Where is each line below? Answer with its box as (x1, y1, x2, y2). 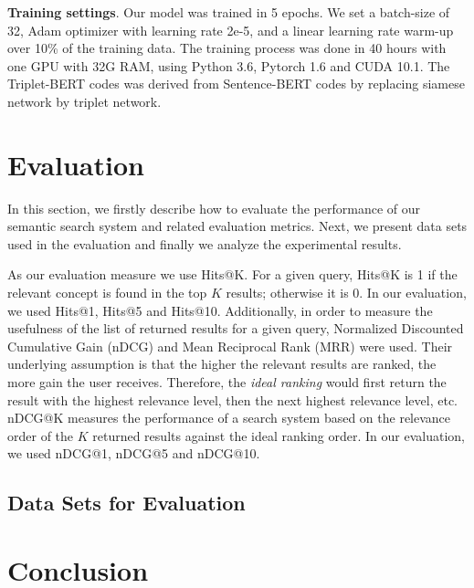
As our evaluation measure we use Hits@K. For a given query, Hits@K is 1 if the (7, 265, 458, 284)
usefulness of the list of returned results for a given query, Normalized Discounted (7, 319, 464, 338)
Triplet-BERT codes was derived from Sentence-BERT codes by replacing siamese (7, 74, 465, 93)
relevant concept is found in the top (7, 283, 207, 302)
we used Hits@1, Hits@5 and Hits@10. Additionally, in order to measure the (7, 300, 433, 320)
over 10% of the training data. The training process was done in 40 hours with (7, 38, 447, 58)
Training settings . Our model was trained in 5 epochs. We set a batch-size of (7, 3, 450, 21)
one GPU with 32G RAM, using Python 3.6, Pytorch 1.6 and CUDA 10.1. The (7, 56, 450, 75)
